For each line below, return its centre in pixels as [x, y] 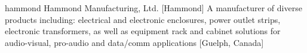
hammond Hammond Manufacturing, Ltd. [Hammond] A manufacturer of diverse [153, 8]
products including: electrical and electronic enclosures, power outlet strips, [143, 19]
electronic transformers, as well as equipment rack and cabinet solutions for [143, 31]
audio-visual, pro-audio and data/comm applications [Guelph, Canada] [134, 42]
